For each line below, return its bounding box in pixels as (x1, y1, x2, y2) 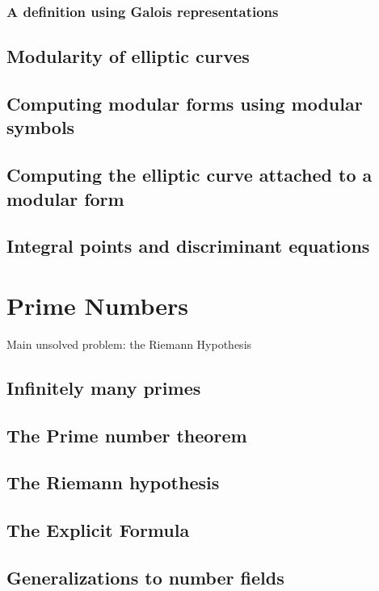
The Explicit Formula (6, 518, 190, 543)
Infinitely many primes (6, 375, 201, 400)
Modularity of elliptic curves (6, 44, 250, 69)
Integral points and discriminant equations (6, 233, 370, 258)
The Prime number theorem (6, 422, 247, 447)
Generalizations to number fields (6, 564, 284, 589)
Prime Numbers (6, 288, 189, 321)
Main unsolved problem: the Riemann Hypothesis (6, 335, 252, 352)
